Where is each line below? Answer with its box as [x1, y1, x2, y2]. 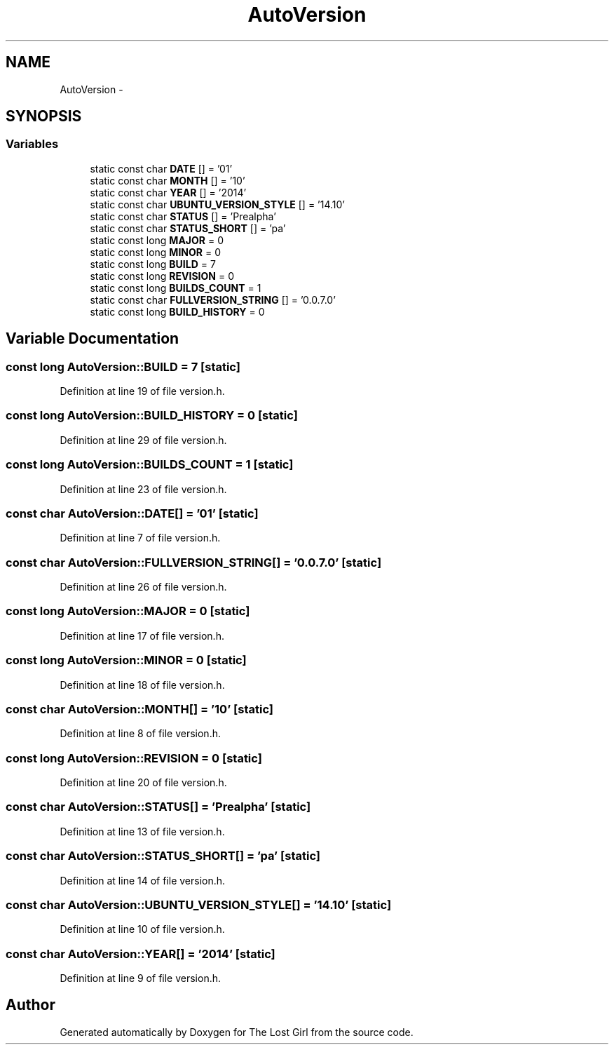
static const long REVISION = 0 [90, 269, 234, 282]
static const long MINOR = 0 [90, 245, 221, 258]
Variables [6, 137, 59, 152]
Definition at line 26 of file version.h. [60, 581, 227, 593]
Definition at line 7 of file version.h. [60, 532, 221, 544]
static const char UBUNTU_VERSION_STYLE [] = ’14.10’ [90, 198, 346, 210]
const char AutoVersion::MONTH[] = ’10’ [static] [6, 701, 274, 716]
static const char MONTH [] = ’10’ [90, 174, 245, 187]
